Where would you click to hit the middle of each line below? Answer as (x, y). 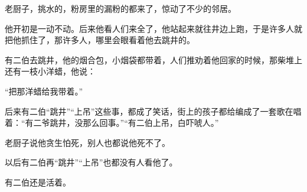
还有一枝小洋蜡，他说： (50, 71)
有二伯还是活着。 (38, 182)
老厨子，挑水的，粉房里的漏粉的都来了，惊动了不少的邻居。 (120, 8)
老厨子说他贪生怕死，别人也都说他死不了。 (87, 142)
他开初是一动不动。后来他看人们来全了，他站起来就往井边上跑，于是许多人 (149, 28)
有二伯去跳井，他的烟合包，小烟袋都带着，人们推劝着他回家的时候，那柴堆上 (153, 59)
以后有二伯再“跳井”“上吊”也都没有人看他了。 (91, 162)
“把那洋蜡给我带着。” (44, 91)
